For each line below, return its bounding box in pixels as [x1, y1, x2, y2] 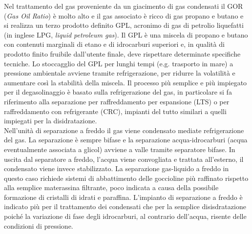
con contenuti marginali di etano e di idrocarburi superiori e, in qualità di [4, 39, 225, 49]
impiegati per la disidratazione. [4, 116, 97, 126]
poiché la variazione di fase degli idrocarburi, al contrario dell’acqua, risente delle [4, 211, 247, 221]
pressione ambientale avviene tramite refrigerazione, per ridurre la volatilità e [4, 68, 235, 78]
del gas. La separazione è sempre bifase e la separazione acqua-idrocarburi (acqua [4, 135, 248, 145]
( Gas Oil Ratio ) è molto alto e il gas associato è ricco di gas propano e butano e [4, 10, 244, 20]
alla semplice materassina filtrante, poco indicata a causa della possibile [4, 182, 219, 193]
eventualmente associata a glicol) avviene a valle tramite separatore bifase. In [4, 144, 235, 154]
